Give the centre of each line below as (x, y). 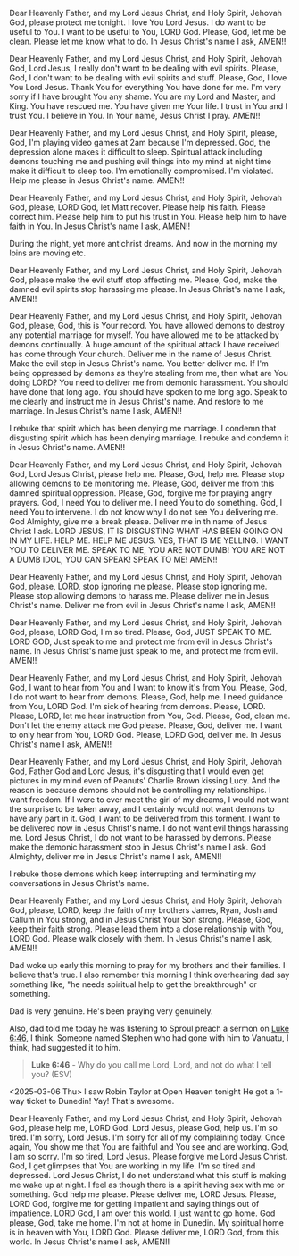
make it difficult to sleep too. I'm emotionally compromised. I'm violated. (141, 171)
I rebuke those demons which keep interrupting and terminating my (133, 874)
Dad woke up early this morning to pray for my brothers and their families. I (147, 965)
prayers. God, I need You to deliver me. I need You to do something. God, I (146, 502)
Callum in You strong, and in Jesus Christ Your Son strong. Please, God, (141, 920)
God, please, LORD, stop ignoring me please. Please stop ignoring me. (138, 586)
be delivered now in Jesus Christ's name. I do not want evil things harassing (149, 828)
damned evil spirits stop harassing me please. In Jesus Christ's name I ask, (147, 289)
